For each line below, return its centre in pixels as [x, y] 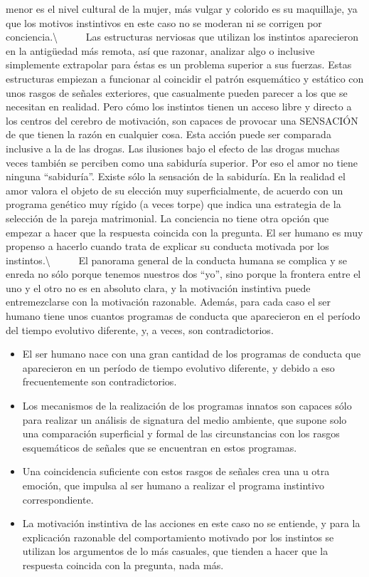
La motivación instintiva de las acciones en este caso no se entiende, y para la [191, 523]
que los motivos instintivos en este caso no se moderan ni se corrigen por [164, 22]
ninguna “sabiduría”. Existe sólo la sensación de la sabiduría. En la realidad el [176, 176]
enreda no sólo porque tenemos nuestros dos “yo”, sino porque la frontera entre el [183, 274]
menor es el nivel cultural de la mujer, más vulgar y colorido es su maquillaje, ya [182, 9]
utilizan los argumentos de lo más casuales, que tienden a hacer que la [175, 551]
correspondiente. [58, 499]
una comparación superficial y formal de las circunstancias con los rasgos [181, 433]
